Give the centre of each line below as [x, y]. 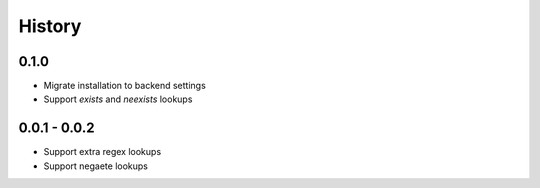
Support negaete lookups [96, 166]
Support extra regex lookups [102, 152]
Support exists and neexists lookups [118, 99]
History [50, 26]
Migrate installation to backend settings [125, 86]
